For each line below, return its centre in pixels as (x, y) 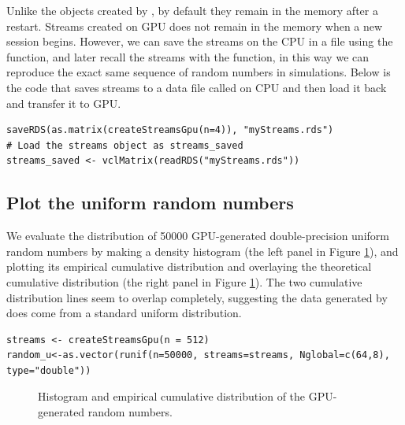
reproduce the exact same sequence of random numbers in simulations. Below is (199, 72)
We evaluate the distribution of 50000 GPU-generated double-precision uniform (198, 236)
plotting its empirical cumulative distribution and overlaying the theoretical (189, 266)
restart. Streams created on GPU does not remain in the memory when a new (195, 26)
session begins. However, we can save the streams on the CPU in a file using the (200, 41)
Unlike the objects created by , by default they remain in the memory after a (192, 10)
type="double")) (49, 370)
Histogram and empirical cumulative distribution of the (172, 396)
